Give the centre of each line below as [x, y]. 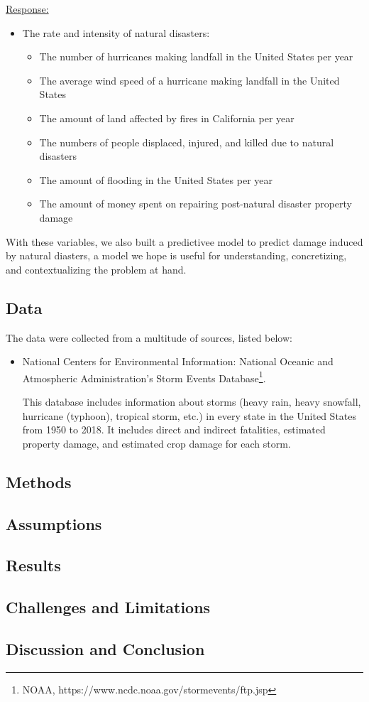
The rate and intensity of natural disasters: [116, 32]
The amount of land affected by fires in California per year [167, 118]
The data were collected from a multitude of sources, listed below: [149, 337]
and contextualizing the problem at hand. [96, 269]
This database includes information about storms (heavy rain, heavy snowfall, [192, 401]
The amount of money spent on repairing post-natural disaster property [196, 204]
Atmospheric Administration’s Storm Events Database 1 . [144, 377]
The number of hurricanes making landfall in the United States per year [196, 56]
